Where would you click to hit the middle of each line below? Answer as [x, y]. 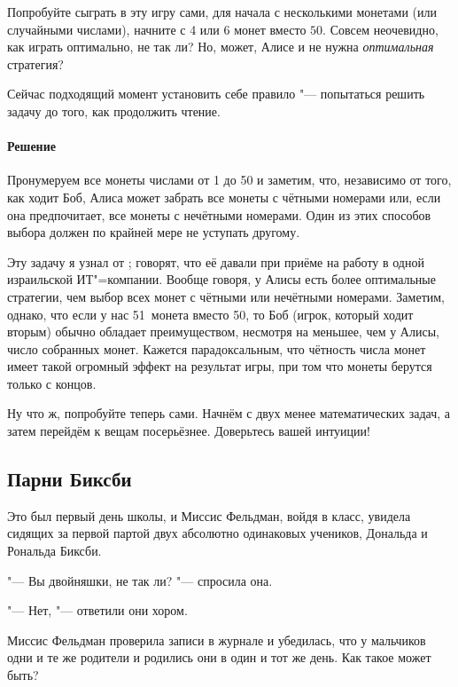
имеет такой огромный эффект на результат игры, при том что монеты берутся [220, 366]
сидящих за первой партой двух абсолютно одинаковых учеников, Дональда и [217, 533]
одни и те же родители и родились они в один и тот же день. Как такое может [219, 657]
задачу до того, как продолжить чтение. [114, 111]
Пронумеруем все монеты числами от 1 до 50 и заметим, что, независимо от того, [229, 180]
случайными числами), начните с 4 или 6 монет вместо [157, 29]
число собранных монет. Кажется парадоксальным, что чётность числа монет [217, 348]
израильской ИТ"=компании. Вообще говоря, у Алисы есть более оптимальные [221, 279]
